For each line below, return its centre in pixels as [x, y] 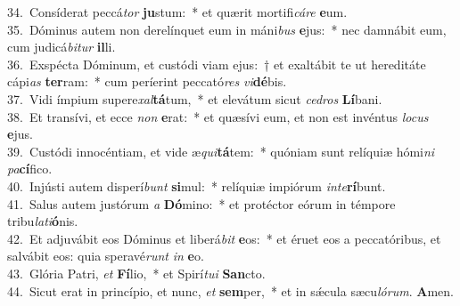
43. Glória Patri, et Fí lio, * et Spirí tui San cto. [136, 273]
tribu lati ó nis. [43, 221]
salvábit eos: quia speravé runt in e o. [106, 256]
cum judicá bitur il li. [62, 47]
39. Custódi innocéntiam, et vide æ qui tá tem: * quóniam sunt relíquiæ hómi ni [221, 151]
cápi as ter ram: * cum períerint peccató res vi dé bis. [147, 81]
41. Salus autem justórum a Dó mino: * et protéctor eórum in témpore [201, 203]
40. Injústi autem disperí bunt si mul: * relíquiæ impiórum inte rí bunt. [197, 185]
